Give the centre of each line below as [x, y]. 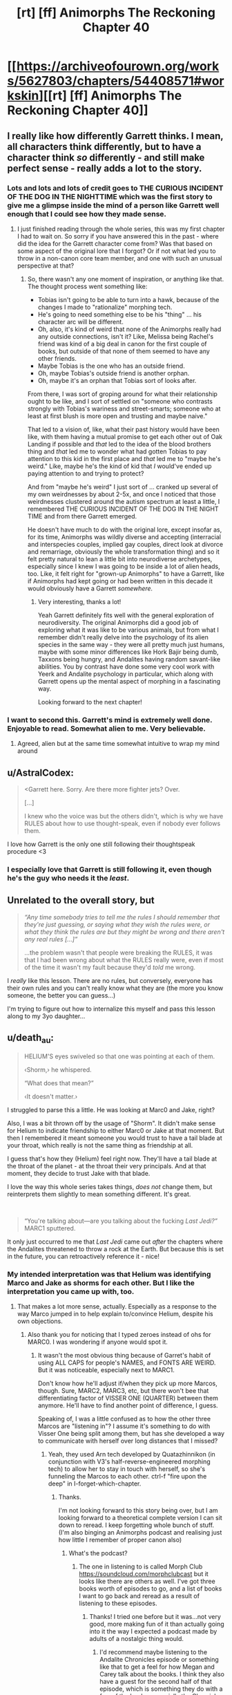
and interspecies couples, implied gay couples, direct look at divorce [125, 544]
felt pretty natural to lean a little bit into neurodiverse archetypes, [120, 559]
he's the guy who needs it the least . [68, 878]
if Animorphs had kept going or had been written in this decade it [120, 581]
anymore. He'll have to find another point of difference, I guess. [128, 1405]
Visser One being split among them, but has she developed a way [131, 1434]
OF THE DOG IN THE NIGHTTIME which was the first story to [110, 196]
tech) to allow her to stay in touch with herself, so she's [127, 1469]
